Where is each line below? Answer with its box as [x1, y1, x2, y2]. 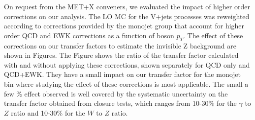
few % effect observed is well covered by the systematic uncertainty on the [4, 88, 228, 98]
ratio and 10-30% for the [11, 107, 85, 118]
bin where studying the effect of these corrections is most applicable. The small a [4, 78, 249, 89]
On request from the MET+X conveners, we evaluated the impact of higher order [4, 1, 250, 11]
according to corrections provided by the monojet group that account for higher [4, 21, 245, 31]
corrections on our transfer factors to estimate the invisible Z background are [4, 40, 237, 50]
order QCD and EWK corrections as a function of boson [4, 30, 174, 40]
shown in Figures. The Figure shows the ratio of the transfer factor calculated [4, 50, 239, 60]
